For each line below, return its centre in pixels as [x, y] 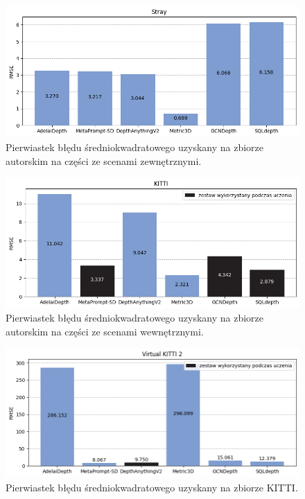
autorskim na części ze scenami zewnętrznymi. [104, 160]
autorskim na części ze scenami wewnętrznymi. [105, 331]
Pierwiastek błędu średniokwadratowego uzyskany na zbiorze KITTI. [152, 487]
